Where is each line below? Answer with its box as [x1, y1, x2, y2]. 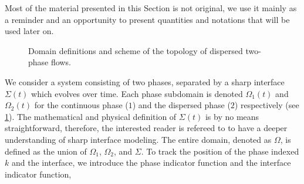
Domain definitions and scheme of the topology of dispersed [28, 44, 243, 56]
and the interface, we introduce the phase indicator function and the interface [11, 156, 291, 169]
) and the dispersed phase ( [132, 99, 231, 111]
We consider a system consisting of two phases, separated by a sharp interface [5, 75, 285, 88]
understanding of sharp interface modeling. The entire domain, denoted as [5, 133, 272, 145]
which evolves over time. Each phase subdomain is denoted [31, 87, 243, 99]
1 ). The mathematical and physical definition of [5, 110, 177, 122]
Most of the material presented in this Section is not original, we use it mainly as [5, 2, 297, 14]
